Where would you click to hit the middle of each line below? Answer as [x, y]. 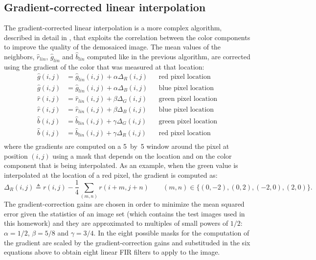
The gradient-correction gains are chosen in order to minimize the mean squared [124, 204]
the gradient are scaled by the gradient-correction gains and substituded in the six [127, 242]
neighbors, [19, 56]
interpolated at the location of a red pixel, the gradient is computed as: [111, 175]
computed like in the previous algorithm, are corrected [169, 56]
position [16, 155]
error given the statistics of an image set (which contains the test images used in [124, 213]
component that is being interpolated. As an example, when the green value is [121, 165]
